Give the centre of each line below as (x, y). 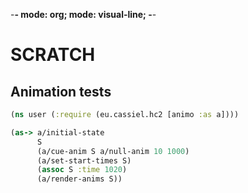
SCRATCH (53, 55)
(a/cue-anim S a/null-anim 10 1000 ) (113, 151)
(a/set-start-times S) (84, 160)
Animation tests (61, 91)
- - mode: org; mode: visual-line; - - (83, 14)
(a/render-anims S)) (79, 179)
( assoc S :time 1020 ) (82, 170)
